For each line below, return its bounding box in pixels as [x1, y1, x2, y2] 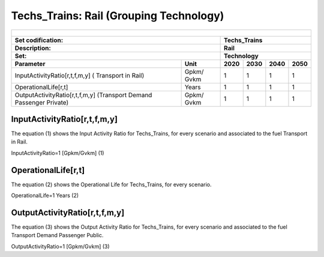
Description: [14, 44, 51, 52]
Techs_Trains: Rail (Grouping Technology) [11, 9, 224, 22]
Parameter [14, 59, 46, 68]
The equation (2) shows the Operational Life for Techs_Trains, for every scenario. [11, 181, 212, 188]
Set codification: [14, 36, 64, 44]
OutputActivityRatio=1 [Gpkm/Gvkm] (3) [11, 243, 110, 250]
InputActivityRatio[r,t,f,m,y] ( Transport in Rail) [14, 71, 145, 79]
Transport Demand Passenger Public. [11, 232, 104, 239]
